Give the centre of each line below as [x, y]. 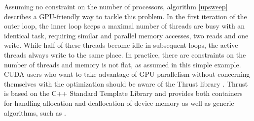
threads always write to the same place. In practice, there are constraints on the [125, 54]
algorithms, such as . [35, 112]
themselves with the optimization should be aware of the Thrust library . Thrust [126, 83]
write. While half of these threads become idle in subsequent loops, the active [121, 45]
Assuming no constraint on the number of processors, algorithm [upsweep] [116, 6]
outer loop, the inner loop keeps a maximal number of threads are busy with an [125, 26]
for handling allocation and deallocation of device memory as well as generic [119, 103]
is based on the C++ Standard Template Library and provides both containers [123, 93]
